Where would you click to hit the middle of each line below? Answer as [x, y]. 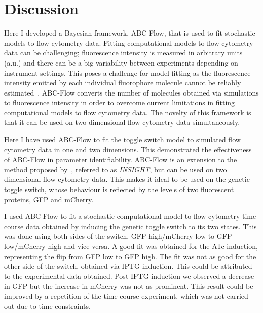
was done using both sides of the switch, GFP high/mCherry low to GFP [118, 236]
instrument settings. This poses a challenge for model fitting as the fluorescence [127, 72]
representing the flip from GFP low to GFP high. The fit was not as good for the [130, 256]
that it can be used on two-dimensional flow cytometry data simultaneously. [122, 122]
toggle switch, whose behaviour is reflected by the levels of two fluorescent [119, 189]
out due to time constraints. [47, 306]
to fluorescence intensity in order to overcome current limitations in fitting [120, 102]
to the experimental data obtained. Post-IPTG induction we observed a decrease [129, 276]
